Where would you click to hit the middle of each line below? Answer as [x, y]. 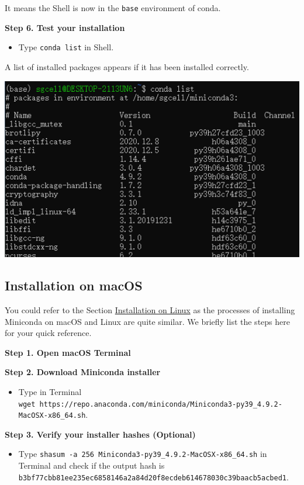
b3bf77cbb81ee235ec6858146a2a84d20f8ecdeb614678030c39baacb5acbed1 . [153, 477]
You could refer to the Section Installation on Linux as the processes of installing [150, 309]
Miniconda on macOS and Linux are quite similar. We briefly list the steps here [147, 321]
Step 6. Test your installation [65, 27]
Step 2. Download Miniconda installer [83, 372]
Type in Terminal [50, 391]
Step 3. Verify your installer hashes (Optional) [100, 434]
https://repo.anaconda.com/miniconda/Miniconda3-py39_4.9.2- [161, 404]
